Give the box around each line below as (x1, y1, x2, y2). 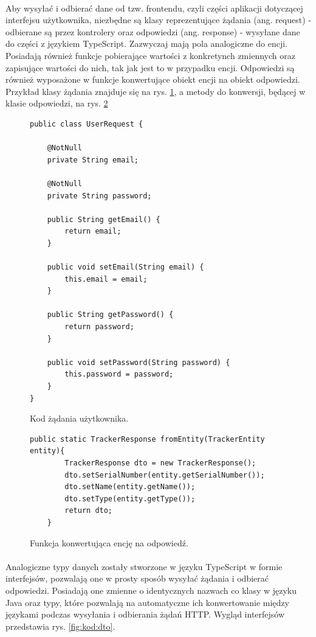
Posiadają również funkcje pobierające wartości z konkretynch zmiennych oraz (5, 49, 295, 61)
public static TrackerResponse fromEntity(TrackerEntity (30, 434, 265, 444)
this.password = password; (64, 370, 174, 379)
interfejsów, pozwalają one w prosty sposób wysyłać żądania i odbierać (5, 572, 269, 585)
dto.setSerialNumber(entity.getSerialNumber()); (64, 470, 265, 479)
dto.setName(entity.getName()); (64, 482, 196, 492)
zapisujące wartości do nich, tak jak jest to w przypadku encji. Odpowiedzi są (5, 61, 295, 74)
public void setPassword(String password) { (47, 358, 230, 367)
